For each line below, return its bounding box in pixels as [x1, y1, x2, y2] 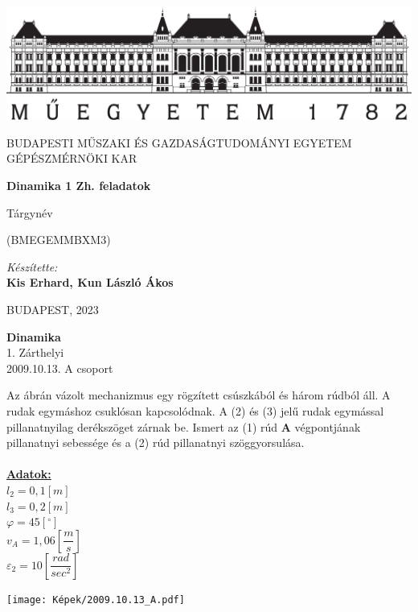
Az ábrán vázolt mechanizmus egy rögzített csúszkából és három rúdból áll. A [6, 387, 391, 403]
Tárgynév [6, 204, 53, 221]
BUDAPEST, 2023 [6, 301, 99, 317]
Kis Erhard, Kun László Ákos [6, 274, 174, 291]
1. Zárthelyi [6, 344, 64, 361]
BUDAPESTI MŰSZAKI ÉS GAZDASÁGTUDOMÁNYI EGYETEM [6, 134, 352, 151]
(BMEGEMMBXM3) [6, 231, 111, 248]
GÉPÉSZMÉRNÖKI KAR [6, 150, 137, 167]
